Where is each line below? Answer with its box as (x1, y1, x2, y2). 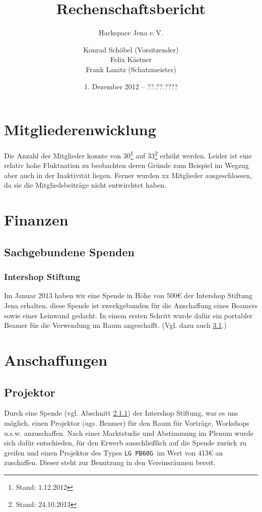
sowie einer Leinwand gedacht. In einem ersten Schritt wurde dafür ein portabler (4, 310, 253, 320)
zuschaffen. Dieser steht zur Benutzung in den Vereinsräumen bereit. (4, 457, 216, 468)
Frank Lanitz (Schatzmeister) (86, 64, 176, 74)
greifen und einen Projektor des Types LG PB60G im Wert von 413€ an (4, 447, 223, 458)
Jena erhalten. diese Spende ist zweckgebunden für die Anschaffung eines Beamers (4, 300, 257, 311)
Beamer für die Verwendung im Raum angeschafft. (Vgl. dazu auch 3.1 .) (4, 320, 227, 330)
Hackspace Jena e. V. (99, 27, 163, 38)
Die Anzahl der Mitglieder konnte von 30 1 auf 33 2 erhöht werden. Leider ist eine (4, 149, 252, 160)
